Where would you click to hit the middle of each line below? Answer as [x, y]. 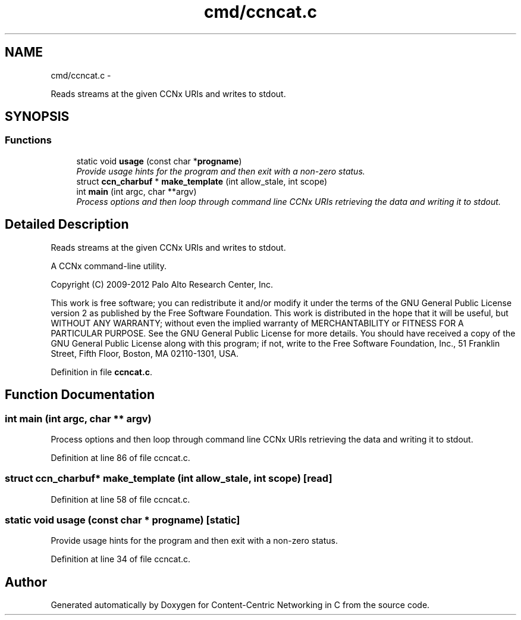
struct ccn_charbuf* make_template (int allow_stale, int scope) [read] [169, 479]
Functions [28, 140]
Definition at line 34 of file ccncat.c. [121, 559]
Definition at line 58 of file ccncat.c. [120, 499]
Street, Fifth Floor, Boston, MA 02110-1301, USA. [145, 353]
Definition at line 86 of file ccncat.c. [120, 457]
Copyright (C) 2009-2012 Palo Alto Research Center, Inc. [162, 284]
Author [26, 582]
